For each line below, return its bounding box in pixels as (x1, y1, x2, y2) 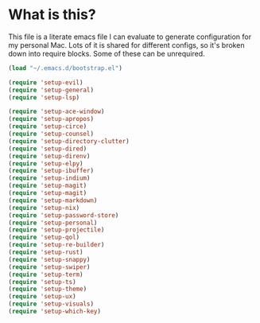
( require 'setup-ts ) (8, 278, 77, 286)
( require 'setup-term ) (8, 270, 83, 278)
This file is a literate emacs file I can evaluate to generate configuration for (8, 32, 252, 41)
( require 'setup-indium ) (8, 174, 91, 182)
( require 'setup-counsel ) (8, 130, 94, 138)
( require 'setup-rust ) (8, 248, 83, 256)
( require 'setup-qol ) (8, 233, 80, 242)
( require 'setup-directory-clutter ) (8, 137, 130, 145)
